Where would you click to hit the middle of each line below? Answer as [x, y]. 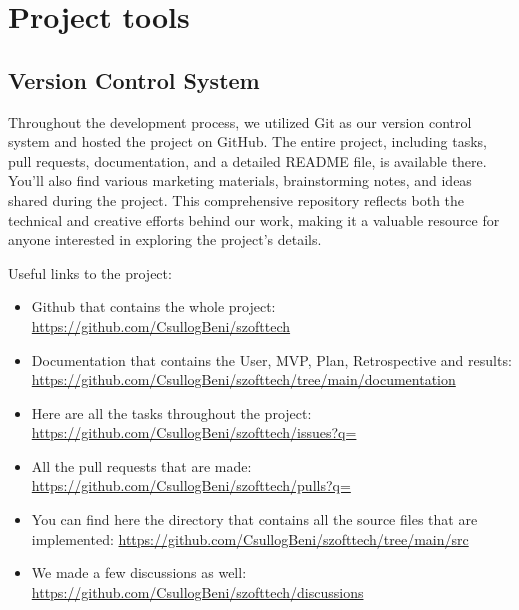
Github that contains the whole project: [153, 306]
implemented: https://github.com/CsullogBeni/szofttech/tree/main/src [250, 538]
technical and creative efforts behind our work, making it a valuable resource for [254, 219]
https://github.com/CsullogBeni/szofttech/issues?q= [194, 432]
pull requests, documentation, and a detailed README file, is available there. [247, 160]
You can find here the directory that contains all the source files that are [254, 519]
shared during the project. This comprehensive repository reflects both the [236, 199]
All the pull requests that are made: [141, 465]
